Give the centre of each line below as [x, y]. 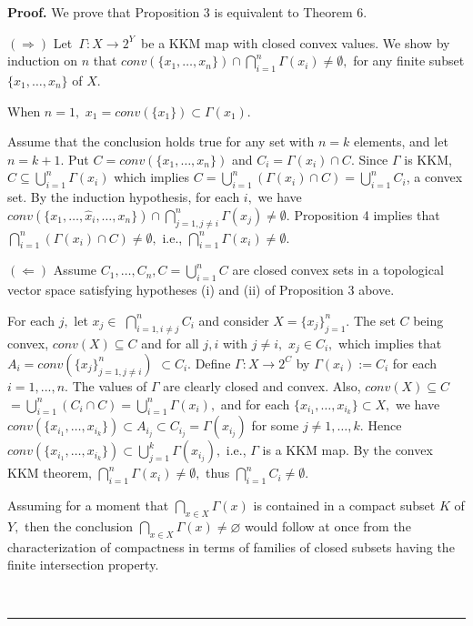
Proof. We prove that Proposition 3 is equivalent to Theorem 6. [187, 12]
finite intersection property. [83, 565]
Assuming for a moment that [88, 505]
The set [374, 320]
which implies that [390, 343]
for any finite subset [409, 61]
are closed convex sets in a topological [338, 270]
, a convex [434, 177]
